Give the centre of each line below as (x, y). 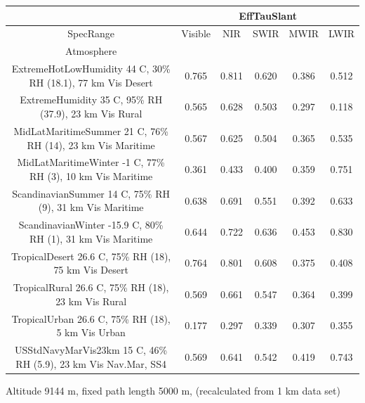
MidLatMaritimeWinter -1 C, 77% (91, 162)
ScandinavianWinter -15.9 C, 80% (91, 225)
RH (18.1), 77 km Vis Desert (91, 82)
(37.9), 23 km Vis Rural (91, 114)
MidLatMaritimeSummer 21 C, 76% (91, 130)
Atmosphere (91, 51)
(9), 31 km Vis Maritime (91, 207)
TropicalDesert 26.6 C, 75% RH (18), (91, 256)
